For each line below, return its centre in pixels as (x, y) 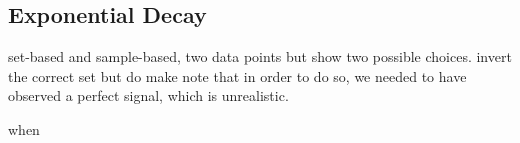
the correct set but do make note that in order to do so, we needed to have (237, 75)
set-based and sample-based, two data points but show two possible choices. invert (260, 56)
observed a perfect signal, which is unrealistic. (148, 95)
